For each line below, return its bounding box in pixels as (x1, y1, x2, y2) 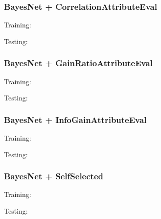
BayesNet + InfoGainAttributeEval (4, 113, 147, 125)
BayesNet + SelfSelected (4, 170, 103, 182)
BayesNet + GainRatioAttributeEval (4, 57, 153, 69)
